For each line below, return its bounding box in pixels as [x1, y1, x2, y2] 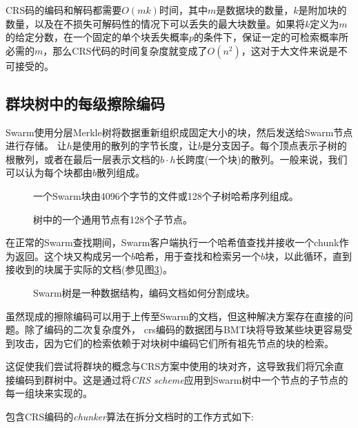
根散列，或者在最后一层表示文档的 [6, 151, 160, 166]
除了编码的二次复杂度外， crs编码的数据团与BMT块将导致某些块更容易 [24, 322, 343, 337]
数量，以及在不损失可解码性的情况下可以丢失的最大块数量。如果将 [6, 16, 305, 30]
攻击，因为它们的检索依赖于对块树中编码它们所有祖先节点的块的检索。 [14, 335, 334, 350]
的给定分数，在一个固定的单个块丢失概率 [6, 30, 189, 44]
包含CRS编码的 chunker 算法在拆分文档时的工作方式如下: [6, 409, 254, 424]
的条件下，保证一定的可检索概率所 [194, 30, 349, 44]
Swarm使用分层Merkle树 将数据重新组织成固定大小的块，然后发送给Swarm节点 [6, 124, 353, 139]
